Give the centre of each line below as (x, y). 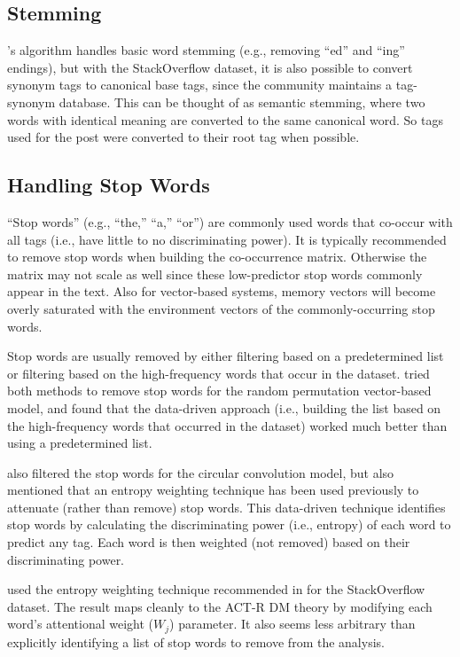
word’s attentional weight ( (81, 624)
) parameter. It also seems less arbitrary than (292, 624)
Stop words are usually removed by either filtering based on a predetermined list (226, 356)
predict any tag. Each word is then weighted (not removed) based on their (209, 542)
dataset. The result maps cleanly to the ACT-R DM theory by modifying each (220, 606)
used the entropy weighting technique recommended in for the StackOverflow (216, 589)
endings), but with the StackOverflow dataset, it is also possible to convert (210, 67)
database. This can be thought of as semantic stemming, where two (242, 102)
